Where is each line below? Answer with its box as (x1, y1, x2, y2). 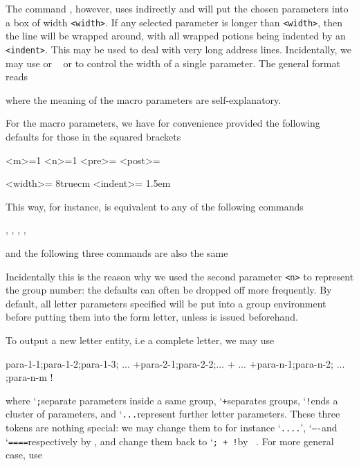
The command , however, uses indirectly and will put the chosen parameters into (6, 1, 349, 15)
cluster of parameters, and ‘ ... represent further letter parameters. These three (6, 406, 340, 421)
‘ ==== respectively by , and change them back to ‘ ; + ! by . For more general (6, 433, 334, 448)
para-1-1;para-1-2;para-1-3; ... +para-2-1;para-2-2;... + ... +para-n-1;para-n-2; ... (6, 356, 345, 370)
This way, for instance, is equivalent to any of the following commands (6, 199, 304, 213)
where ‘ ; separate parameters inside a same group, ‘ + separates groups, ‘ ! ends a (6, 393, 338, 407)
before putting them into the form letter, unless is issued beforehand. (6, 310, 298, 324)
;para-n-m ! (6, 370, 53, 384)
